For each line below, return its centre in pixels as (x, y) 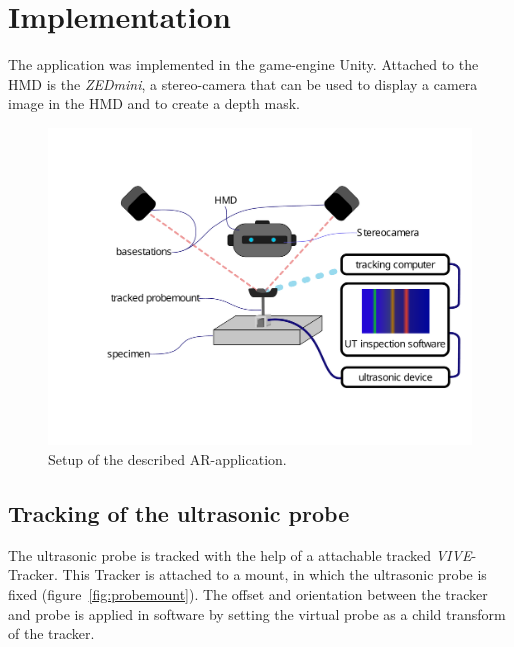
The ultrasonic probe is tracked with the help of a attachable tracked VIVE (240, 554)
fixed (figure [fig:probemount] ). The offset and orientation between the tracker (248, 594)
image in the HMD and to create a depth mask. (154, 103)
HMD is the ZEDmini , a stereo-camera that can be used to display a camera (243, 83)
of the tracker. (51, 633)
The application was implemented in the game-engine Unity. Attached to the (243, 64)
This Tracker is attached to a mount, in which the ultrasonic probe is (274, 574)
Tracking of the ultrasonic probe (179, 513)
